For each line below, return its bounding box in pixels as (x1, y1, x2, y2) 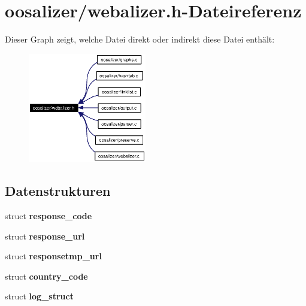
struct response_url (5, 229, 85, 242)
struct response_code (5, 209, 92, 222)
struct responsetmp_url (5, 250, 102, 262)
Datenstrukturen (5, 181, 111, 200)
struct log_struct (5, 290, 74, 302)
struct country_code (5, 269, 88, 282)
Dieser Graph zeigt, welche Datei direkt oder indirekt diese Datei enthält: (5, 33, 275, 46)
